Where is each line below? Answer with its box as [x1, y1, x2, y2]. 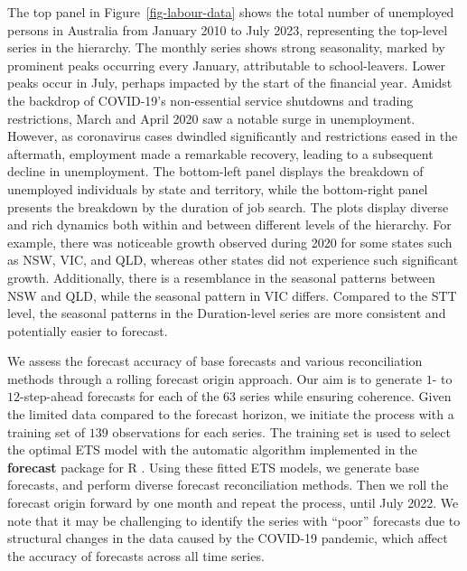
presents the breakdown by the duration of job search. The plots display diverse [7, 197, 449, 216]
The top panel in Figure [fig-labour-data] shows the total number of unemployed [7, 3, 454, 21]
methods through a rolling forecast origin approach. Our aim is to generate [7, 369, 423, 388]
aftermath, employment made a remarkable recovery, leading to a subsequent [7, 144, 434, 163]
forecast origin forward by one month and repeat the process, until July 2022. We [7, 493, 459, 512]
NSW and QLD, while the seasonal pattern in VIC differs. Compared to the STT [7, 285, 457, 304]
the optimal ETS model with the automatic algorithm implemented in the [7, 440, 417, 459]
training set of [7, 422, 86, 441]
